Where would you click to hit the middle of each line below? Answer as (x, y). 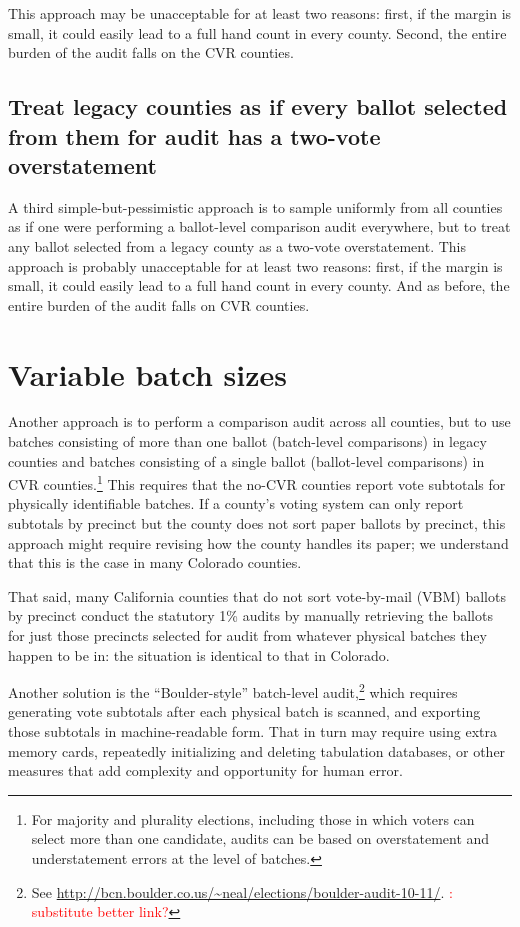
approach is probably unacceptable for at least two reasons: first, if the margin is (255, 265)
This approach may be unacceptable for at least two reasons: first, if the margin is (260, 13)
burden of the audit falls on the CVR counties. (151, 52)
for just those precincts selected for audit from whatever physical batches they (247, 635)
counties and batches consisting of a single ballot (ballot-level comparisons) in (246, 460)
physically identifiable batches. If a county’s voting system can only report (236, 503)
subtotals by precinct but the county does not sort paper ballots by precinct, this (257, 523)
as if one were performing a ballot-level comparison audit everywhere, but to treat (259, 226)
